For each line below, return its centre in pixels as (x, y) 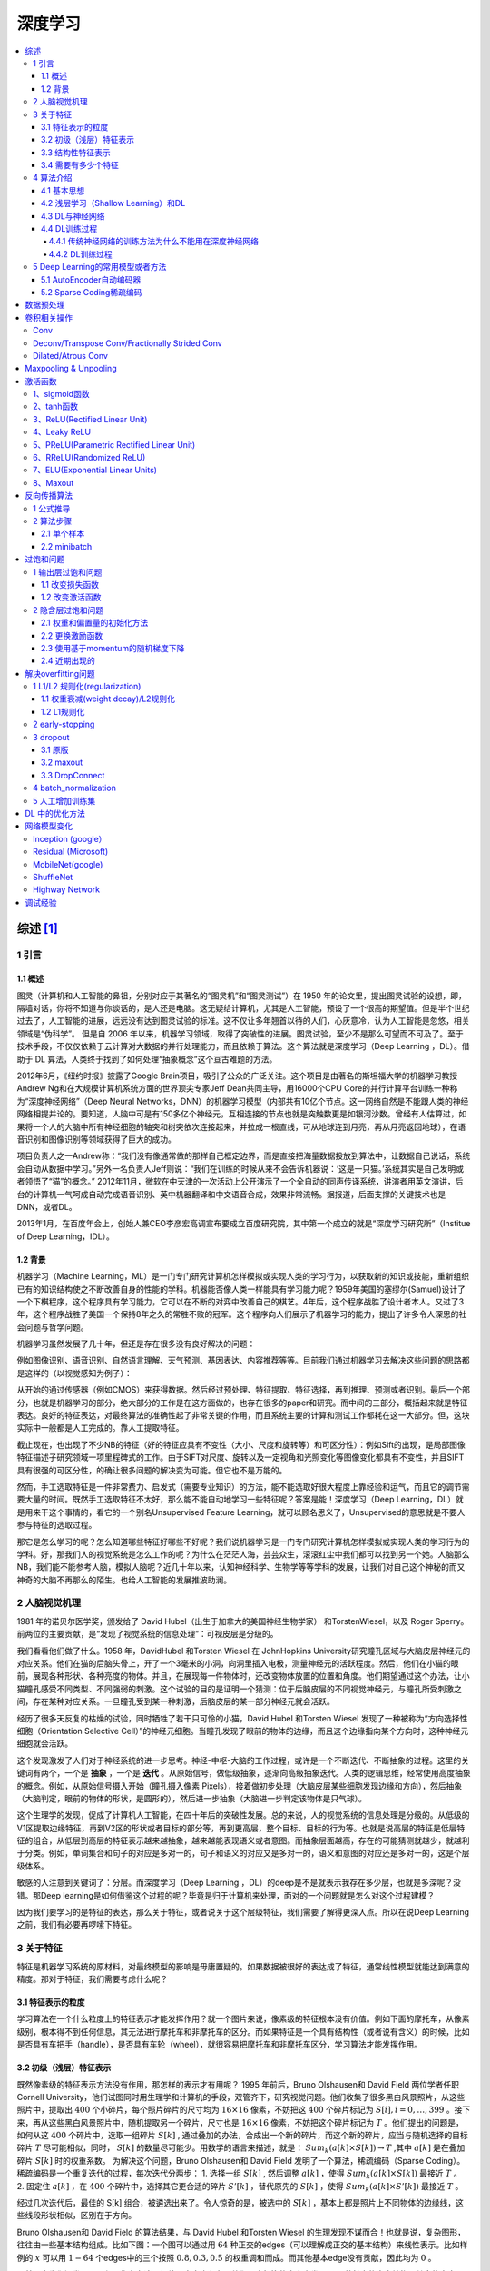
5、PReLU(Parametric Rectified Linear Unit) (114, 444)
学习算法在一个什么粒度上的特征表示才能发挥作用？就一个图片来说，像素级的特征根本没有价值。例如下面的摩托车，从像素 (243, 2019)
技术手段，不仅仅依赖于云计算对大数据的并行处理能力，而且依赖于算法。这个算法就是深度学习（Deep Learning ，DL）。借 (243, 1046)
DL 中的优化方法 (55, 813)
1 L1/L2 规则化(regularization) (87, 687)
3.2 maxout (62, 762)
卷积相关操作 (49, 317)
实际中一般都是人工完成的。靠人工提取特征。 (100, 1428)
